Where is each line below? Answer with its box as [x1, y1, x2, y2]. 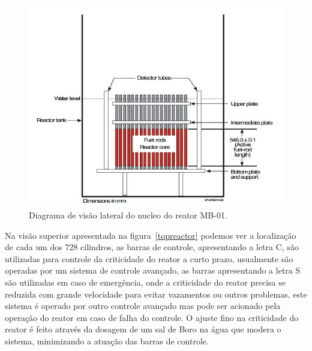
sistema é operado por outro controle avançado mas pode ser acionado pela [5, 299, 281, 312]
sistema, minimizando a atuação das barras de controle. [5, 334, 209, 347]
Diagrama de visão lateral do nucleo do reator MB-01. [29, 208, 227, 221]
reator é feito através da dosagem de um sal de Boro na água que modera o [5, 323, 281, 335]
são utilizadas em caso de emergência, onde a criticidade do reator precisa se [5, 275, 286, 288]
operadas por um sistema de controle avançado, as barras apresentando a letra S [5, 264, 301, 277]
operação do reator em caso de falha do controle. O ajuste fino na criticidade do [5, 311, 299, 323]
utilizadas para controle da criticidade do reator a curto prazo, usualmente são [5, 252, 293, 265]
